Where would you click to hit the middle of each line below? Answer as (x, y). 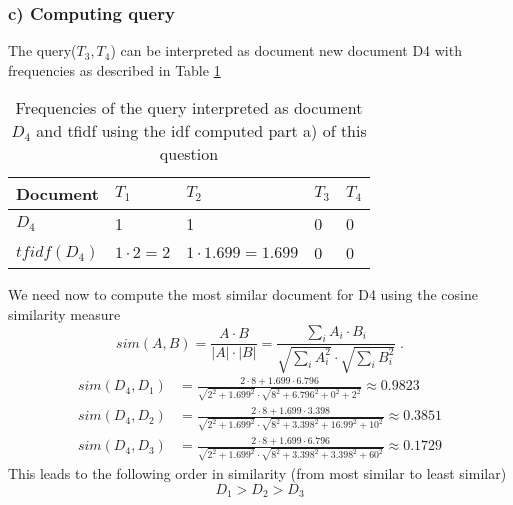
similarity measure (64, 314)
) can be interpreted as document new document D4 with (286, 50)
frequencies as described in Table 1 (114, 69)
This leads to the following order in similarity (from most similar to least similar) (257, 472)
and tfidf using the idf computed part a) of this (201, 131)
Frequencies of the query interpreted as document (189, 108)
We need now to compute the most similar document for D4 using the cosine (243, 294)
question (189, 154)
